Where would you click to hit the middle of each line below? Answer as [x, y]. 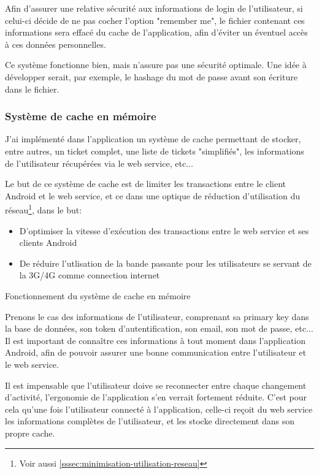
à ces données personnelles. [56, 44]
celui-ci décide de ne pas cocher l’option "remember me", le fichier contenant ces [155, 20]
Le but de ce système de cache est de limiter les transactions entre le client [145, 184]
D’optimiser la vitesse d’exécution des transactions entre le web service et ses [164, 230]
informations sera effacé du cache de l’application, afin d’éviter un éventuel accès [156, 32]
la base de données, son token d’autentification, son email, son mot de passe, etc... [159, 328]
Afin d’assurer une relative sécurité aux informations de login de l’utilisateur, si [154, 8]
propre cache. [30, 433]
